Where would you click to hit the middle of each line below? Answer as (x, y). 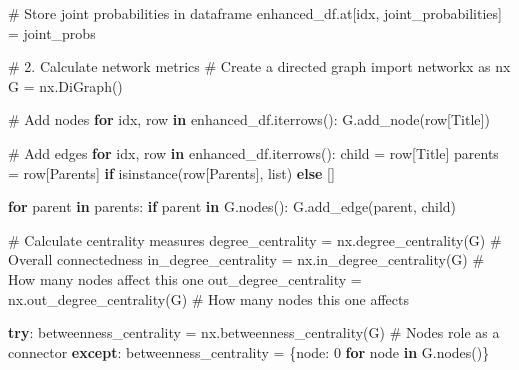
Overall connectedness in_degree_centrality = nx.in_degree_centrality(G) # (246, 259)
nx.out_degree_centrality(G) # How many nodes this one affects (208, 298)
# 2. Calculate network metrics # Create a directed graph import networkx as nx (259, 66)
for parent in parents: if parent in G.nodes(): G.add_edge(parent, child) (232, 206)
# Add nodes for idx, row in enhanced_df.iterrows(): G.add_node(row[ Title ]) (249, 119)
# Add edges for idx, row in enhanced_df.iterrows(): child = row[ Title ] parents (253, 152)
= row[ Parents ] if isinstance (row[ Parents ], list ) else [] (171, 172)
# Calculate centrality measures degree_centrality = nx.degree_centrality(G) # (255, 239)
